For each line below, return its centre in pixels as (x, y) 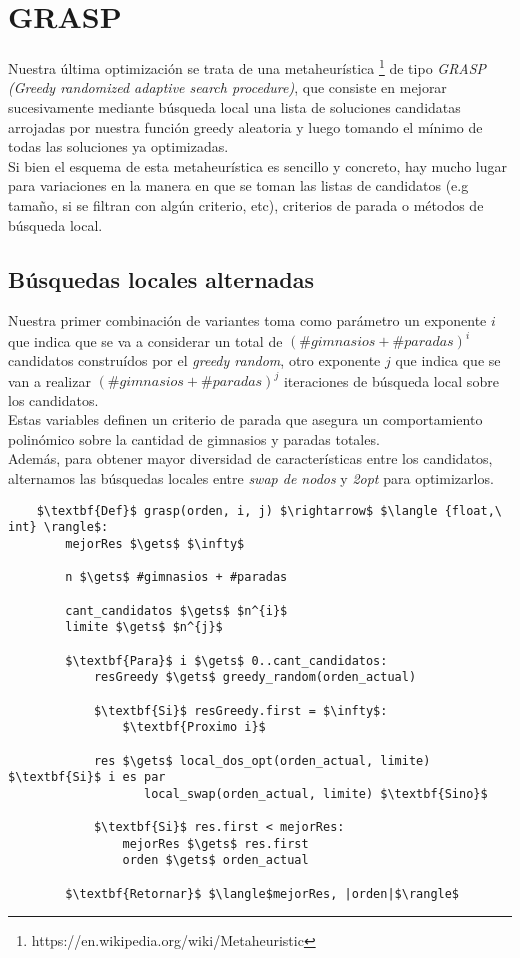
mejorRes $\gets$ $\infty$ (155, 543)
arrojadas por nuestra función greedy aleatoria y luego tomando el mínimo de (245, 126)
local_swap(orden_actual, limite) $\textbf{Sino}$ (316, 793)
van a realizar (49, 380)
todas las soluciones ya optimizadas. (118, 146)
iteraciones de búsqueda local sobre (391, 380)
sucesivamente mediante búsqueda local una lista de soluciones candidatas (234, 106)
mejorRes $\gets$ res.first (215, 843)
